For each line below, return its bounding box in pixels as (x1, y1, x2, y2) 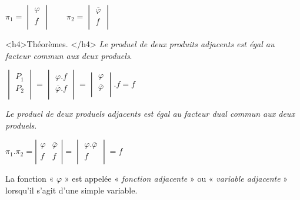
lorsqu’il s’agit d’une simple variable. (5, 183, 138, 196)
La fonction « (5, 172, 54, 185)
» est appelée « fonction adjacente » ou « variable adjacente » (64, 172, 288, 185)
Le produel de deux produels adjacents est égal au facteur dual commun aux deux (5, 107, 295, 120)
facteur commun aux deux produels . (5, 49, 132, 61)
